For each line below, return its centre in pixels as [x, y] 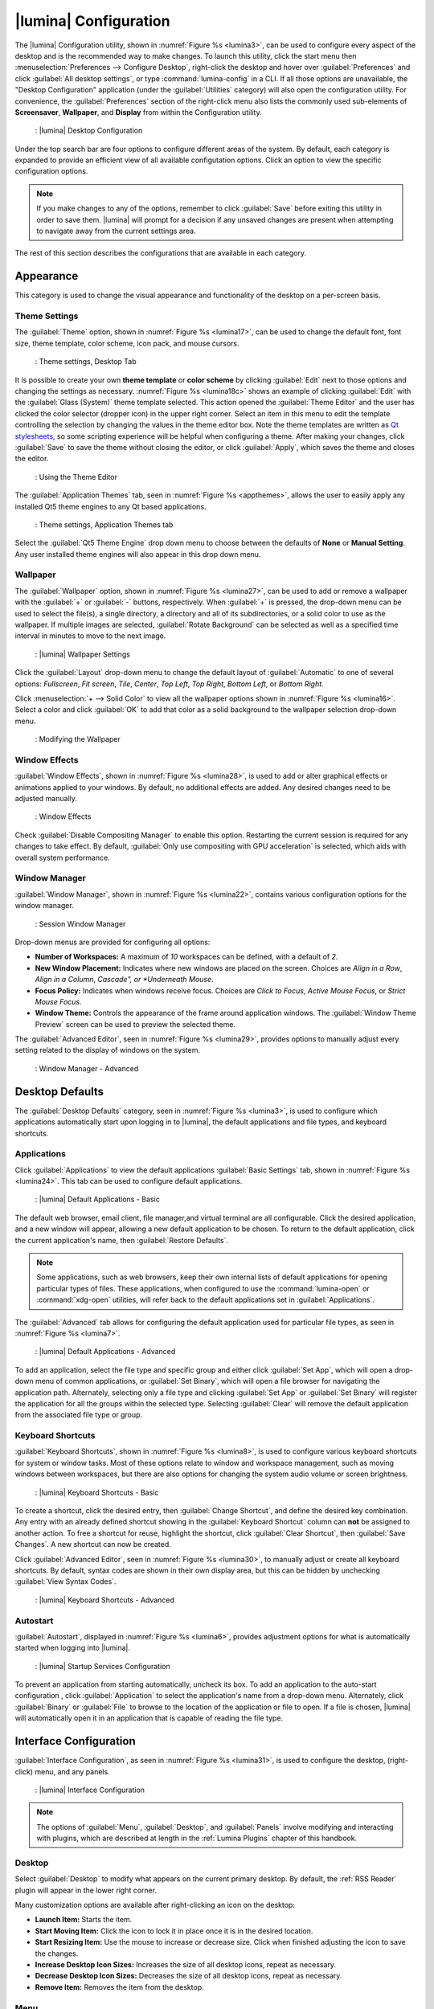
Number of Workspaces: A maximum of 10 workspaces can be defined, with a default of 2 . [186, 957]
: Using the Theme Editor [76, 477]
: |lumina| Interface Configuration [90, 1790]
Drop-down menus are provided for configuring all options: [113, 942]
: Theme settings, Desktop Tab [86, 362]
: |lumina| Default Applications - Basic [97, 1199]
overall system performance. [62, 857]
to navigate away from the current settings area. [116, 231]
